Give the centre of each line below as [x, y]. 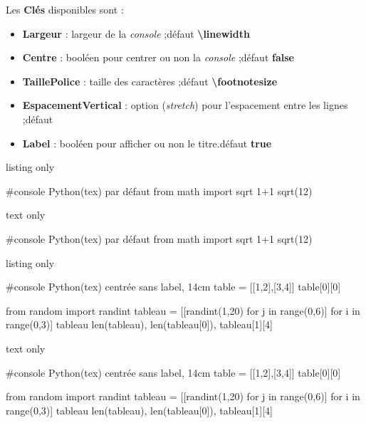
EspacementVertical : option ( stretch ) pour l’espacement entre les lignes [185, 105]
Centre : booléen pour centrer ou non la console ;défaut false [158, 57]
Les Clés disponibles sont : [65, 9]
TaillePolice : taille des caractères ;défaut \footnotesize [150, 81]
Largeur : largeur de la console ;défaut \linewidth [136, 33]
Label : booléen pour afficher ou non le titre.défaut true [147, 143]
